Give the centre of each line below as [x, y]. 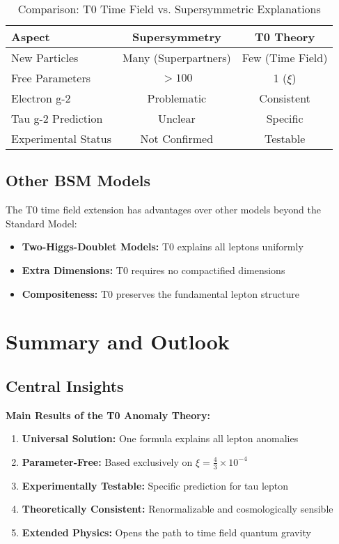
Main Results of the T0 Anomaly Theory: [108, 415]
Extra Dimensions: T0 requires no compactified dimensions [153, 270]
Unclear [176, 118]
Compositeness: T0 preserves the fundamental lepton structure [161, 293]
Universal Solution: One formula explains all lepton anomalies [160, 438]
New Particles [45, 58]
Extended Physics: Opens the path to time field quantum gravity [166, 532]
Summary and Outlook [118, 341]
